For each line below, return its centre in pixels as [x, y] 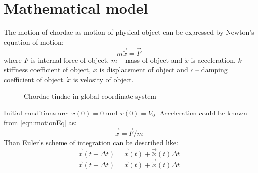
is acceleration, [213, 60]
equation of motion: [34, 41]
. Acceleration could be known [201, 112]
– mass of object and [151, 60]
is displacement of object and [144, 70]
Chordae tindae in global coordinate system [90, 96]
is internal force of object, [70, 60]
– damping [212, 70]
